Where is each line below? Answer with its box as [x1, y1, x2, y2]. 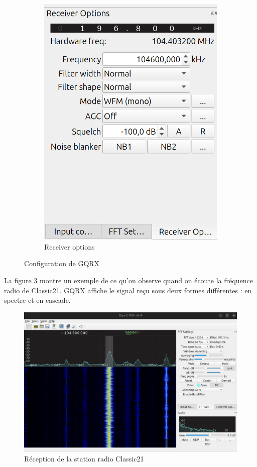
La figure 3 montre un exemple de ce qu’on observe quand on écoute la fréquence [4, 275, 253, 286]
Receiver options [44, 241, 95, 252]
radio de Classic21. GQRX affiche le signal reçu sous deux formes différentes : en [4, 285, 252, 295]
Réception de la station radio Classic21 [24, 453, 144, 463]
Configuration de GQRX [24, 258, 100, 269]
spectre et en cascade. [4, 295, 71, 305]
